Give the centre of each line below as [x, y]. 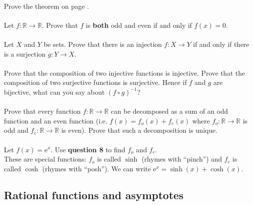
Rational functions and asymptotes [94, 195]
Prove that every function [42, 111]
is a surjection [25, 53]
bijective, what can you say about [54, 92]
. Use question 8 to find [88, 149]
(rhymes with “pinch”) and [182, 159]
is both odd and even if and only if [139, 25]
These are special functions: [45, 159]
